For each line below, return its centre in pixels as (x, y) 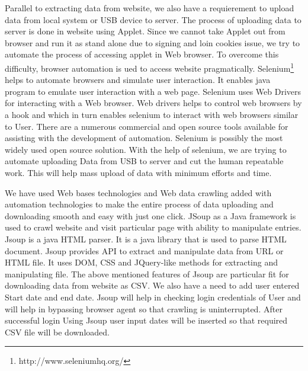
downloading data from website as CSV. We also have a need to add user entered (152, 285)
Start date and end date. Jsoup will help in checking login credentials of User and (153, 297)
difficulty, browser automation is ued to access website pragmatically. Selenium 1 (150, 67)
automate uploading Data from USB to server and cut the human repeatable (144, 161)
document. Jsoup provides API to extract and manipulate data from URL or (144, 250)
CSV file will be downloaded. (57, 332)
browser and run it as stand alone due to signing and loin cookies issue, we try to (153, 42)
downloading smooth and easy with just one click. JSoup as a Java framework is (150, 215)
